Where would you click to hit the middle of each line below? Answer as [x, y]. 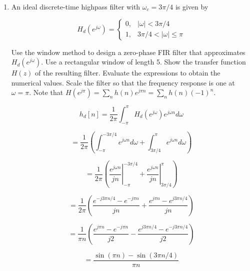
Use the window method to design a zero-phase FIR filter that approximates [128, 52]
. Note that [46, 92]
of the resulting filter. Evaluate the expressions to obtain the [128, 73]
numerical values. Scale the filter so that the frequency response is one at [123, 82]
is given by [192, 6]
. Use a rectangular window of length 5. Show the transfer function [143, 62]
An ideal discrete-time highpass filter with [76, 6]
